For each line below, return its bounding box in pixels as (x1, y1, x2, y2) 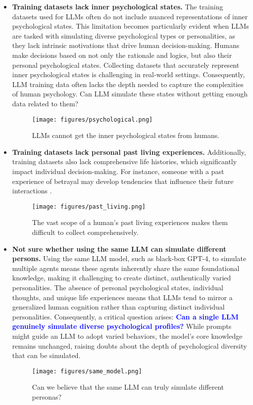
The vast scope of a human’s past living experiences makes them (32, 217, 228, 227)
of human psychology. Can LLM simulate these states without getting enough (12, 89, 248, 99)
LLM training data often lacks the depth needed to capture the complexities (12, 79, 244, 89)
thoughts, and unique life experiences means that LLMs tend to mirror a (12, 292, 233, 302)
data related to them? (12, 98, 79, 108)
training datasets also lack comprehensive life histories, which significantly (12, 156, 237, 167)
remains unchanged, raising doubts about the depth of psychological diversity (12, 340, 247, 351)
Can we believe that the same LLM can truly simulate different (32, 382, 224, 392)
